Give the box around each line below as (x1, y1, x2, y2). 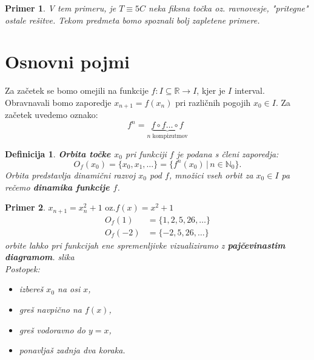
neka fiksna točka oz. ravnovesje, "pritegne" (149, 2, 309, 14)
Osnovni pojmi (5, 49, 130, 74)
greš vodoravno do (19, 323, 85, 336)
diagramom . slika (5, 250, 75, 263)
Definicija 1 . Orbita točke (5, 147, 111, 160)
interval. (234, 84, 265, 97)
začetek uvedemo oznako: (5, 108, 98, 121)
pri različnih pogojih (175, 96, 251, 108)
